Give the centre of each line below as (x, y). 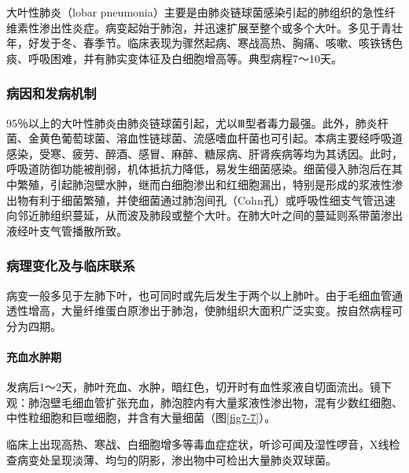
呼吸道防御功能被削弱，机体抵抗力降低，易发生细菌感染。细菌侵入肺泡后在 (199, 169)
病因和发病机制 (52, 93)
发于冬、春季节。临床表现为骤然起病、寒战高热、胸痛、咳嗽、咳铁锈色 (221, 43)
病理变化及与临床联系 (71, 266)
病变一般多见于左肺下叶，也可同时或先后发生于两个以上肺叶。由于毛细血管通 (204, 295)
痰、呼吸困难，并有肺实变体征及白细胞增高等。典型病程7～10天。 (174, 58)
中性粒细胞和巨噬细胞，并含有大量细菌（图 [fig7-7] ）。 (141, 418)
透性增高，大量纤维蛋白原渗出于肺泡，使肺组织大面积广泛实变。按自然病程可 (204, 310)
